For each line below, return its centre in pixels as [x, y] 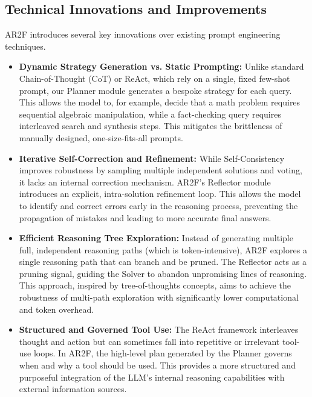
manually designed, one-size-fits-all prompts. [101, 137]
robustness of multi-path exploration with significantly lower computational [159, 297]
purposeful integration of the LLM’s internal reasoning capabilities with [152, 377]
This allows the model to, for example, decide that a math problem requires [160, 102]
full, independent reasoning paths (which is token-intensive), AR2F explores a [163, 249]
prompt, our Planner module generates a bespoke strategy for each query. [155, 90]
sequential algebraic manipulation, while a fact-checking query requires [150, 114]
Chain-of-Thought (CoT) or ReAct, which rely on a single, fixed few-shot [154, 78]
